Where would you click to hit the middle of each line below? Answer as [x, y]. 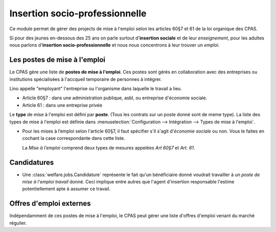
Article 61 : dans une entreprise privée [62, 105]
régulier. [18, 223]
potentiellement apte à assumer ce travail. [66, 189]
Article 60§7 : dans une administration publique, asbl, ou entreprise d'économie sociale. [115, 98]
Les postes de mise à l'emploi [57, 60]
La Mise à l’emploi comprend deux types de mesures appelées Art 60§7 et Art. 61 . [109, 147]
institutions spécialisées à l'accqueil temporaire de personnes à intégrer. [86, 79]
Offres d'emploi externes [50, 204]
